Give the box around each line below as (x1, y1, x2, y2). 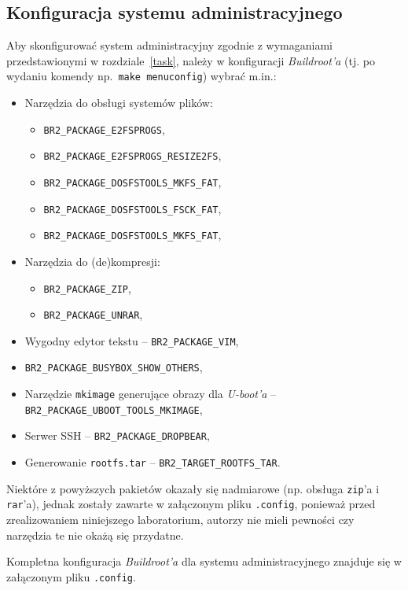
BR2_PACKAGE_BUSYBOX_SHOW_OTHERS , (24, 359, 203, 375)
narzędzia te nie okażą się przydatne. (6, 526, 184, 543)
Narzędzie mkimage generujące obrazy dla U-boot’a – (24, 385, 277, 402)
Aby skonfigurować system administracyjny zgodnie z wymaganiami (6, 37, 333, 53)
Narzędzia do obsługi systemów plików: (24, 94, 213, 111)
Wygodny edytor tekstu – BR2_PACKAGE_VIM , (24, 332, 239, 348)
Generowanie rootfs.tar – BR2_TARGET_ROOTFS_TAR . (24, 454, 281, 470)
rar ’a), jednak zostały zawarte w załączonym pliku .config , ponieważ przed (6, 496, 376, 512)
